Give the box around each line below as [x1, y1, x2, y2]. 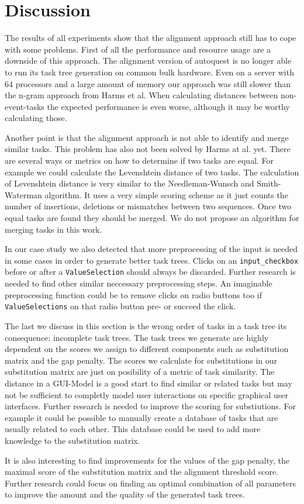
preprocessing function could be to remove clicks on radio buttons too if [5, 288, 262, 301]
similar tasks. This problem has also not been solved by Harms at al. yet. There [5, 143, 291, 155]
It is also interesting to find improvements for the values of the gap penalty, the [5, 454, 289, 466]
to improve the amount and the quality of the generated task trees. [5, 488, 245, 500]
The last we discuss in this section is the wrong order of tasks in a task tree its [5, 319, 287, 332]
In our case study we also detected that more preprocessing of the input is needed [5, 243, 298, 255]
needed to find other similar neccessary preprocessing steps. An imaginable [5, 277, 272, 289]
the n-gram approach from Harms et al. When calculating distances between [5, 89, 278, 101]
